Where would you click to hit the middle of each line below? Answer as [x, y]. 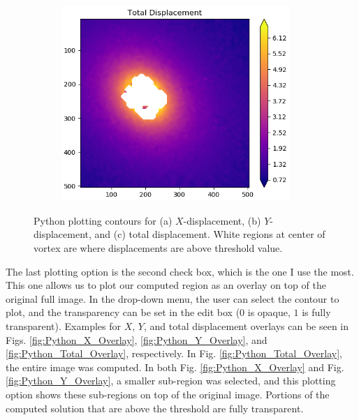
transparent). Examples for [63, 325]
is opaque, [269, 312]
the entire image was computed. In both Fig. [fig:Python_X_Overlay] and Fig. [175, 367]
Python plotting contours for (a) [103, 220]
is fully [316, 312]
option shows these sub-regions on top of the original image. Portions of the [168, 394]
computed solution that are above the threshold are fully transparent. [155, 408]
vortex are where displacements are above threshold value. [158, 247]
